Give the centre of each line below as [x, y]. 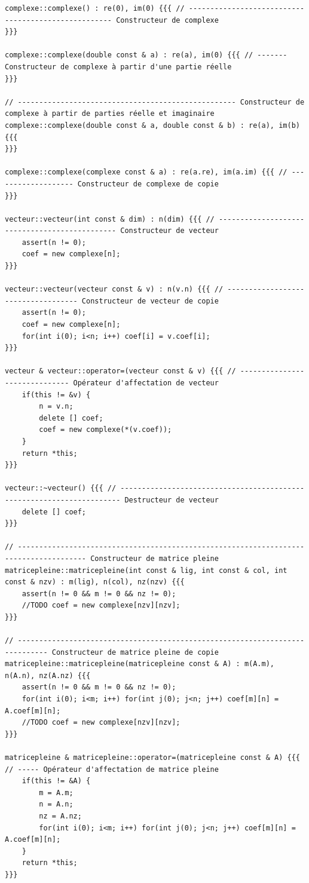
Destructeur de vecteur [172, 500]
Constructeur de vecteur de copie [150, 301]
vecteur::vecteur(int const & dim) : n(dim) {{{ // [110, 219]
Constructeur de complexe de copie [148, 184]
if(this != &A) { [56, 781]
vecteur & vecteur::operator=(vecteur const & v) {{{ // [120, 371]
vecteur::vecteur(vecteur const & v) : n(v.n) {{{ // [114, 289]
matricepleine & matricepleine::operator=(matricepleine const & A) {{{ [152, 758]
